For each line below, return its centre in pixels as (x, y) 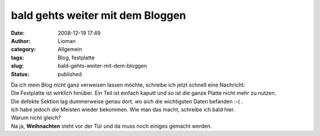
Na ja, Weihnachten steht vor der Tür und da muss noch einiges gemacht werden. (111, 126)
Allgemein (70, 49)
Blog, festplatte (76, 57)
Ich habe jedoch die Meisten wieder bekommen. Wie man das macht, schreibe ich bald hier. (123, 110)
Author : (21, 41)
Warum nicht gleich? (36, 118)
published (70, 74)
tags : (17, 57)
